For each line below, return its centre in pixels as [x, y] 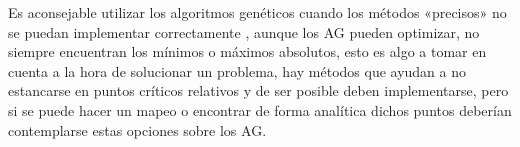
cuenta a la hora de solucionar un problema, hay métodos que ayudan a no [237, 70]
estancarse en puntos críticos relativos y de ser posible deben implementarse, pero [258, 90]
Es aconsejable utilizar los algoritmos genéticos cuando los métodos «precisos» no [257, 12]
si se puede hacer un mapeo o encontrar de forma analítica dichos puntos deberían [260, 109]
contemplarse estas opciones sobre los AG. [137, 129]
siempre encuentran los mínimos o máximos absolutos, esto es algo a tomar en [247, 51]
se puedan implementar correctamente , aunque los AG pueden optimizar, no [244, 31]
